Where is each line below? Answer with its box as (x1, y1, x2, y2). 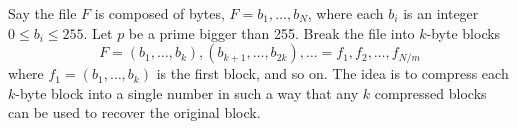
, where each (307, 3, 384, 23)
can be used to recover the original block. (8, 102, 261, 123)
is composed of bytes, (94, 3, 225, 23)
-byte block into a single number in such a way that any (15, 82, 359, 103)
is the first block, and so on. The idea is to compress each (156, 63, 509, 84)
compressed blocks (374, 82, 487, 103)
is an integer (403, 3, 479, 23)
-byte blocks (426, 22, 501, 43)
